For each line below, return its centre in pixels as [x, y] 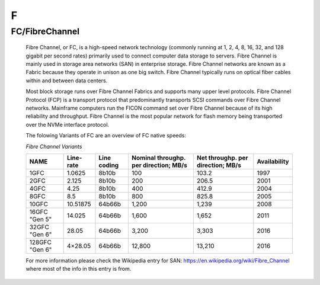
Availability [273, 161]
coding [109, 165]
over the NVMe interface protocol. [68, 124]
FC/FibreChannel [45, 31]
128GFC [40, 242]
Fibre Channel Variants [54, 146]
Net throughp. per [222, 158]
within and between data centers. [67, 81]
